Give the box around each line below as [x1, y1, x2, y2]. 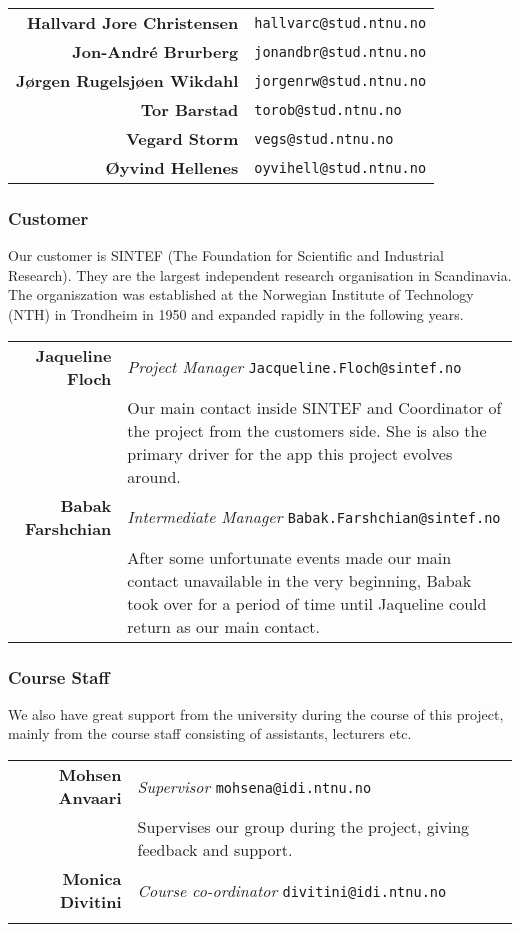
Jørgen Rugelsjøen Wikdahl [16, 69, 239, 92]
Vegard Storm [125, 127, 239, 150]
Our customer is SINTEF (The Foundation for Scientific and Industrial [8, 245, 444, 266]
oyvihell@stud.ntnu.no [254, 159, 427, 176]
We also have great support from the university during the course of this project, [8, 703, 504, 724]
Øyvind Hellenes [105, 156, 239, 179]
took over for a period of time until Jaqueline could [127, 591, 487, 615]
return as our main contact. [127, 614, 321, 638]
